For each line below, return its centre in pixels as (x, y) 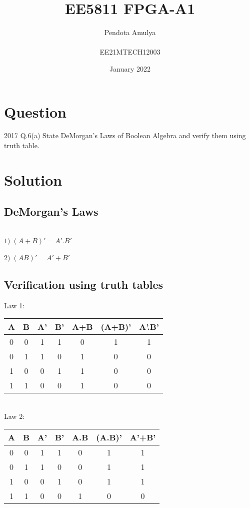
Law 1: (14, 305)
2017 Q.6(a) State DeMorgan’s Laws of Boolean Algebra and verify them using (125, 135)
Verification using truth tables (84, 284)
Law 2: (14, 416)
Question (35, 111)
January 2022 (130, 68)
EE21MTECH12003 (130, 52)
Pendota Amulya (130, 32)
